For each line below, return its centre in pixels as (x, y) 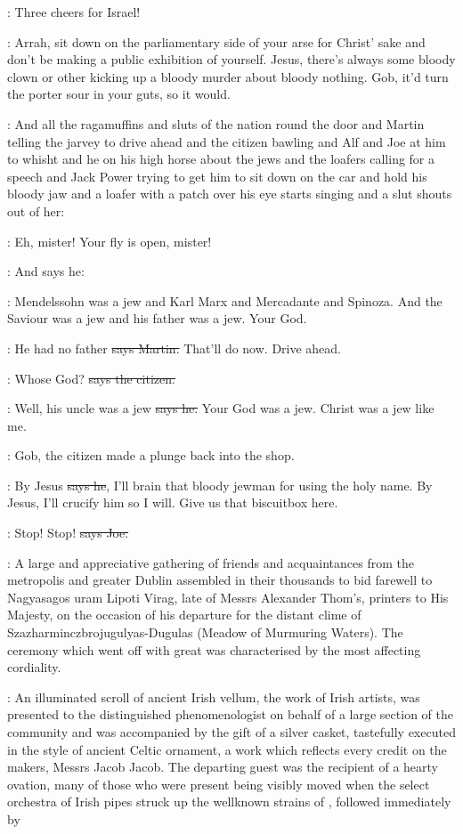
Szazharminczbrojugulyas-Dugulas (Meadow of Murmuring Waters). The (205, 632)
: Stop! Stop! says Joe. (68, 533)
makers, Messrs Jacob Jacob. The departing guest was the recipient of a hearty (223, 767)
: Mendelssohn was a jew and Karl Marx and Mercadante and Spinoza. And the (225, 300)
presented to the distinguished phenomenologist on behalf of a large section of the (230, 714)
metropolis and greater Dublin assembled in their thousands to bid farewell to (220, 580)
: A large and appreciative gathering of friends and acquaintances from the (211, 562)
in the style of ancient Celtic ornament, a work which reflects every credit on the (227, 749)
